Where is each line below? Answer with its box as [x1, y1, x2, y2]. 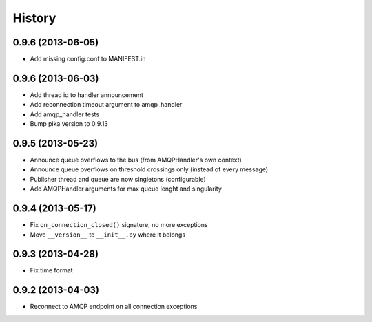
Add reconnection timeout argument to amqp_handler [30, 100, 183, 109]
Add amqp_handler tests [30, 110, 100, 118]
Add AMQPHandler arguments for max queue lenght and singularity [30, 184, 222, 193]
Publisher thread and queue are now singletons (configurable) [30, 175, 206, 183]
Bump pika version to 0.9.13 [30, 120, 108, 128]
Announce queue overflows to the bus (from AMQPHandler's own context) [30, 155, 242, 164]
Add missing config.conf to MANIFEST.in [30, 55, 146, 63]
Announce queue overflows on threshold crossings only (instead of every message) [30, 165, 269, 173]
